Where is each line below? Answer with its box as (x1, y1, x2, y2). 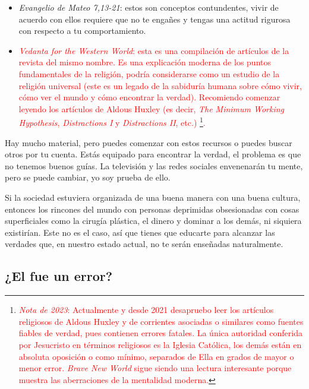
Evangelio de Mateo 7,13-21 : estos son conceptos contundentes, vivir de (18, 1, 279, 13)
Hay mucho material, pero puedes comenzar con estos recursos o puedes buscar (5, 136, 292, 148)
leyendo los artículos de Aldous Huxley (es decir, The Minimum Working (18, 102, 285, 115)
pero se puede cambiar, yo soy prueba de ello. (5, 171, 171, 184)
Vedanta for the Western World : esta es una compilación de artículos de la (18, 44, 289, 56)
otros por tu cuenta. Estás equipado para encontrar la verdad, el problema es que (5, 148, 301, 160)
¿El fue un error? (5, 267, 113, 285)
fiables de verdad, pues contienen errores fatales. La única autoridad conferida (18, 327, 302, 339)
